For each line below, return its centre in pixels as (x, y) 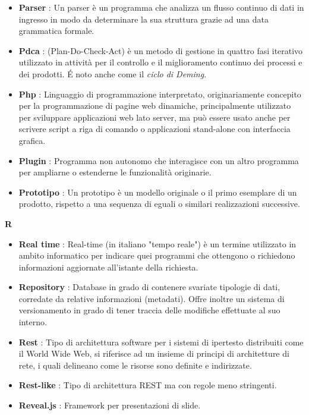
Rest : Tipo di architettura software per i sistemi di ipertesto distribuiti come (161, 342)
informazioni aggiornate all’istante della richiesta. (108, 267)
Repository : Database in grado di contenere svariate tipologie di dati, (149, 287)
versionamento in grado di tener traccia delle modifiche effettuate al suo (149, 310)
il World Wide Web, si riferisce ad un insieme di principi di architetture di (154, 353)
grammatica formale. (56, 31)
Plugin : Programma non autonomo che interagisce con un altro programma (159, 160)
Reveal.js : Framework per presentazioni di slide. (110, 405)
